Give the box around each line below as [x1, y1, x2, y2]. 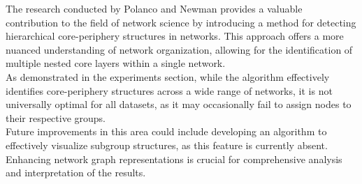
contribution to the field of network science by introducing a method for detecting [6, 15, 356, 29]
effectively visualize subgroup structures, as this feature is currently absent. [6, 137, 328, 152]
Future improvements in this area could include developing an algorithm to [6, 124, 327, 139]
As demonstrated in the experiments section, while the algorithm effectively [6, 69, 330, 84]
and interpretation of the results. [6, 165, 146, 180]
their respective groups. [6, 110, 106, 125]
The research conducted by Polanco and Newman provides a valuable [6, 1, 303, 15]
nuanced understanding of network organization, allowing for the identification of [6, 42, 353, 56]
